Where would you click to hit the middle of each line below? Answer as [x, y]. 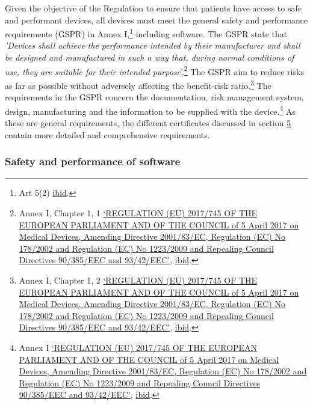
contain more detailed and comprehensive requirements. [107, 134]
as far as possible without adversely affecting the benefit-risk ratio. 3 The [138, 84]
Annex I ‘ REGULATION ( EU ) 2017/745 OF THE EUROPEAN [138, 347]
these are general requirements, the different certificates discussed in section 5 [148, 122]
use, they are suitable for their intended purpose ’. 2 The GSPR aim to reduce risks [154, 70]
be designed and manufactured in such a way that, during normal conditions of [150, 57]
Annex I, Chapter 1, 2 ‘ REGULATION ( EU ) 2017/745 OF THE [138, 280]
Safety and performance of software [93, 161]
